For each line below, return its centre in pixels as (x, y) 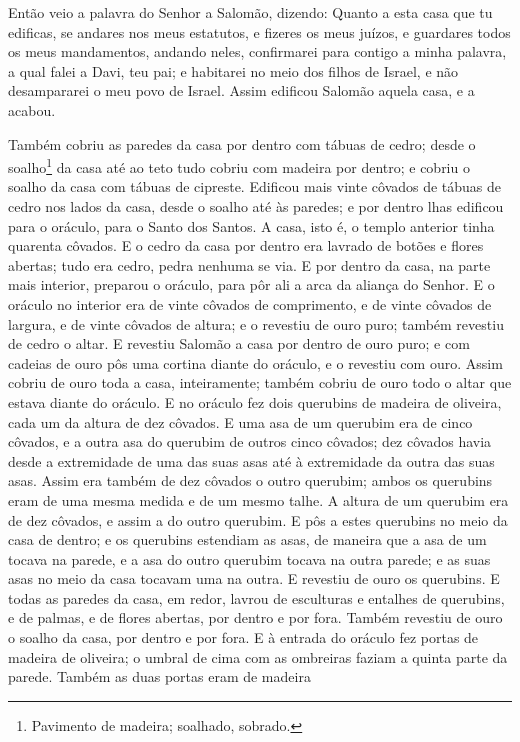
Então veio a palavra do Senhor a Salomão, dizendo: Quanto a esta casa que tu (250, 12)
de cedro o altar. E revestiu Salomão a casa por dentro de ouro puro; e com (239, 343)
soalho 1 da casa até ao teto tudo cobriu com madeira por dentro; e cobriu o (239, 165)
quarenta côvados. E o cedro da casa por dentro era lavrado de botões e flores (246, 245)
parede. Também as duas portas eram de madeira (159, 676)
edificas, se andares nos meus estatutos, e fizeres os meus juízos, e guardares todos (259, 31)
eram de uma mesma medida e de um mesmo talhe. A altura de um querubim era (258, 499)
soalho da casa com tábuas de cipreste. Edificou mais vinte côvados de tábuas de (255, 186)
